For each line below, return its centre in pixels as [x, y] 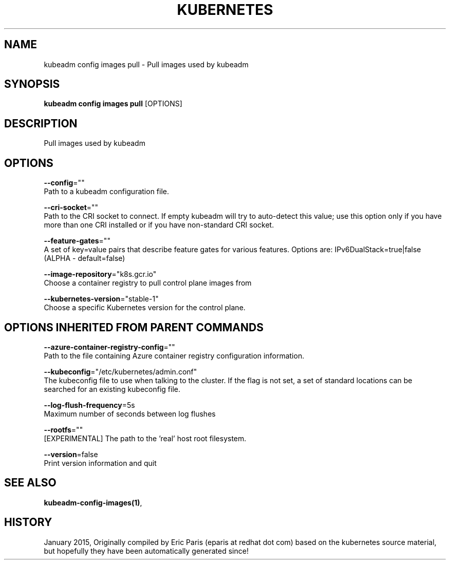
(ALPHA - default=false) [85, 258]
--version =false [71, 454]
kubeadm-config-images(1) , [93, 502]
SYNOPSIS [32, 84]
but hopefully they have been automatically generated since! [146, 551]
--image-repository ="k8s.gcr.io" [100, 274]
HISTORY [28, 522]
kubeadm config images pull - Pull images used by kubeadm [146, 64]
